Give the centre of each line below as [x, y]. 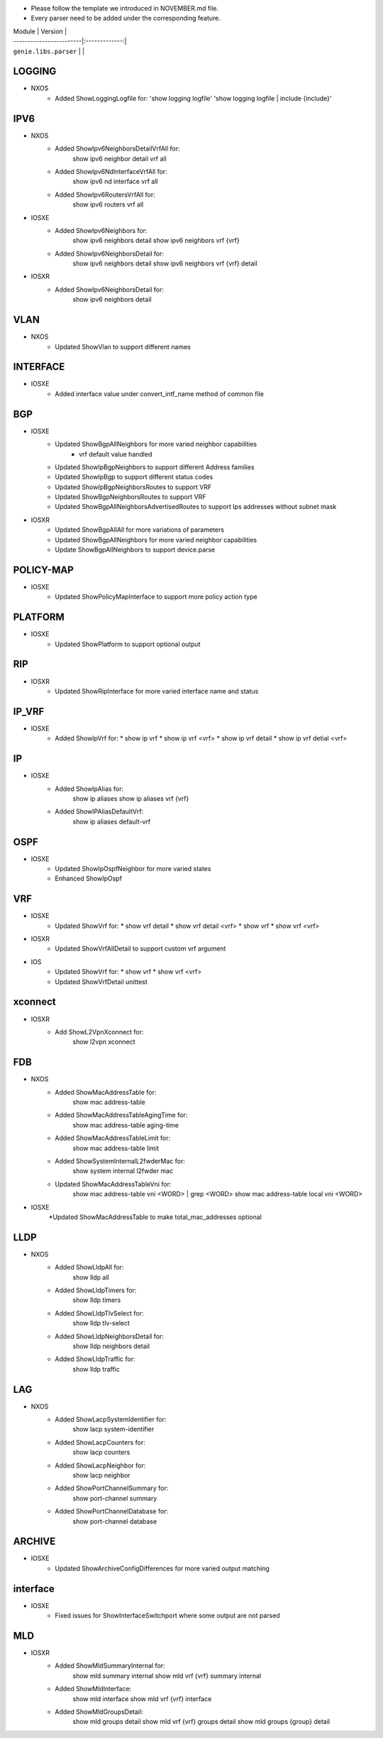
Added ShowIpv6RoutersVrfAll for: [105, 195]
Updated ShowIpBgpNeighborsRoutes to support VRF [133, 487]
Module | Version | [40, 31]
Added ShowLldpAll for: [89, 1267]
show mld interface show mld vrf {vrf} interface [142, 1699]
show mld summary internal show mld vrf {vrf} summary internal [167, 1676]
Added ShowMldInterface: [93, 1689]
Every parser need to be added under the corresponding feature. [126, 18]
